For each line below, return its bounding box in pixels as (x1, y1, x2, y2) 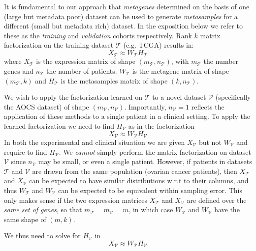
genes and (4, 66, 33, 76)
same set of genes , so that (4, 204, 82, 215)
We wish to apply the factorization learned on (4, 92, 142, 102)
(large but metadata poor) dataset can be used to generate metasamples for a (4, 11, 238, 21)
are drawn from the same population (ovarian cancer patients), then (32, 166, 237, 176)
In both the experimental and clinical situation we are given (4, 137, 185, 147)
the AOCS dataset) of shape (4, 101, 89, 112)
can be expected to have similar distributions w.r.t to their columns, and (29, 175, 249, 186)
